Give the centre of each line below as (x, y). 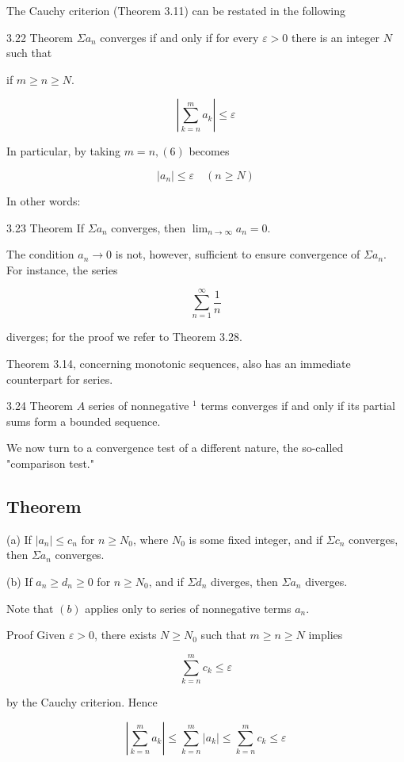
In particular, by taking (64, 151)
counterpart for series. (60, 379)
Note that (30, 608)
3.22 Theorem (40, 37)
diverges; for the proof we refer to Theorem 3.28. (124, 337)
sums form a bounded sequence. (84, 421)
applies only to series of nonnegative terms (188, 608)
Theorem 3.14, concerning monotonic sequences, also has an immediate (179, 364)
